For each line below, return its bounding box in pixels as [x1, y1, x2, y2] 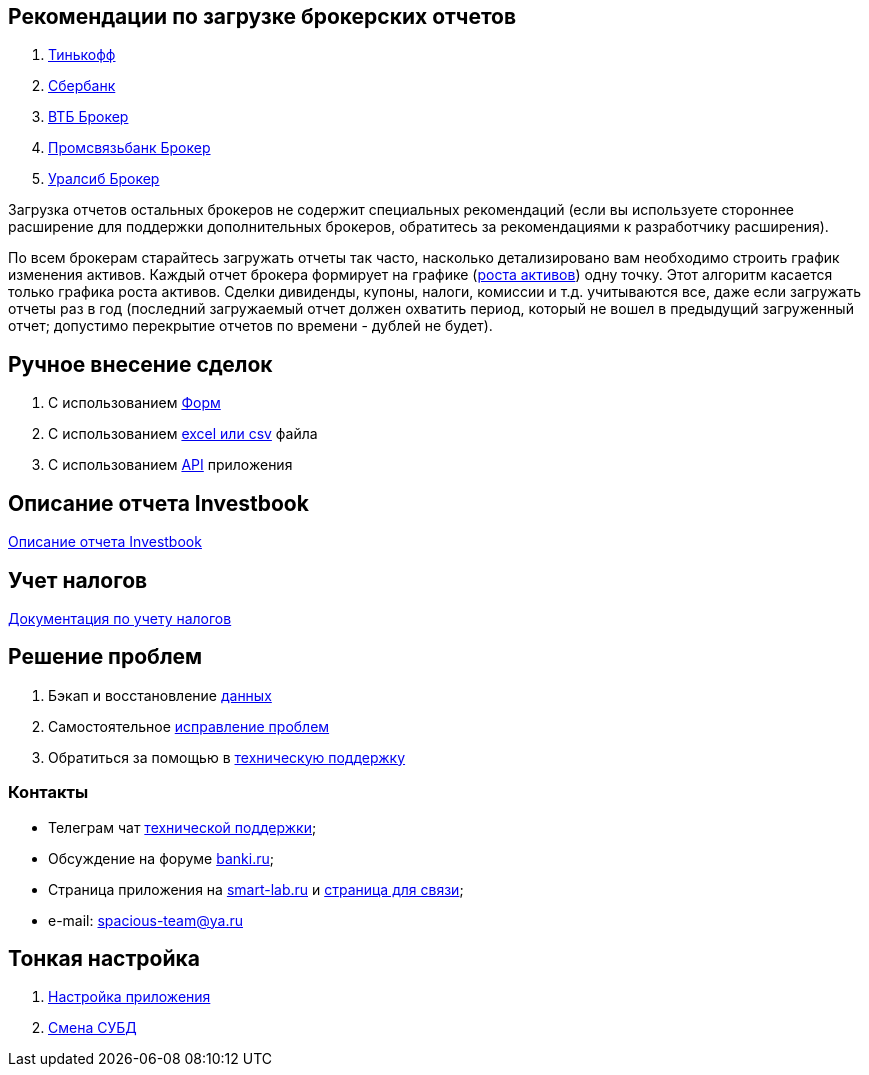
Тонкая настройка [8, 945, 200, 971]
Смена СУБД [48, 1019, 137, 1037]
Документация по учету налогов [8, 609, 232, 627]
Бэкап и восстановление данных [48, 686, 272, 704]
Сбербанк [48, 77, 116, 95]
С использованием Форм [48, 394, 221, 412]
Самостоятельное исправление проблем [48, 717, 330, 735]
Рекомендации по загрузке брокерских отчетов [8, 4, 517, 29]
